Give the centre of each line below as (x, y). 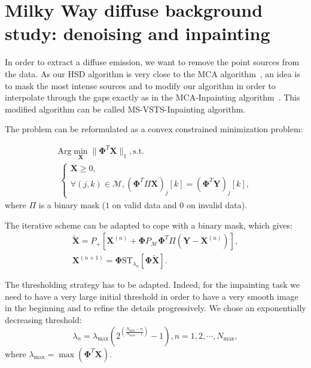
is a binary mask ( (72, 205)
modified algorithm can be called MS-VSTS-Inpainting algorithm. (125, 109)
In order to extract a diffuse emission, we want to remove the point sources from (152, 62)
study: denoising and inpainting (138, 33)
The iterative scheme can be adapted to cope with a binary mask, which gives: (149, 225)
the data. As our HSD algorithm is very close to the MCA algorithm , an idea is (153, 73)
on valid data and (144, 205)
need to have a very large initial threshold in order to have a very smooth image (152, 296)
